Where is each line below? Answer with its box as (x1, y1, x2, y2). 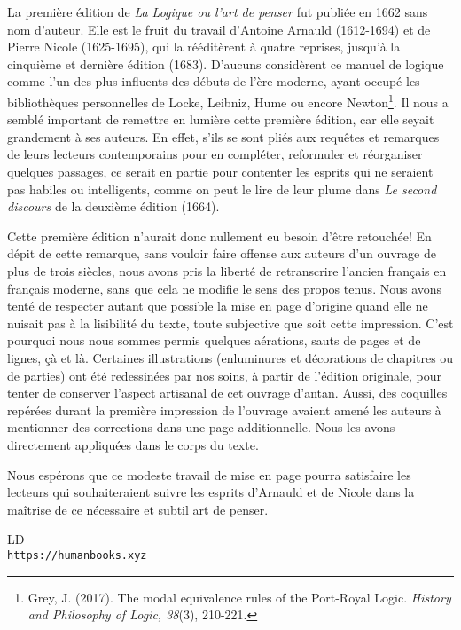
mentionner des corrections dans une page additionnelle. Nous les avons (7, 418, 395, 437)
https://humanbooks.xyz (7, 548, 147, 562)
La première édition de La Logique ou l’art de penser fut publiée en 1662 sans (7, 3, 428, 20)
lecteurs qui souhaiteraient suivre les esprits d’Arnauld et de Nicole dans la (7, 483, 415, 501)
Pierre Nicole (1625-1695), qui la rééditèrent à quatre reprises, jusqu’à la (7, 37, 401, 56)
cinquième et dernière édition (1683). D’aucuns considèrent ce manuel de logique (7, 54, 444, 73)
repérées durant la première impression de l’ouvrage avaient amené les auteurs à (7, 400, 441, 419)
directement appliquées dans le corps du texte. (7, 435, 259, 453)
